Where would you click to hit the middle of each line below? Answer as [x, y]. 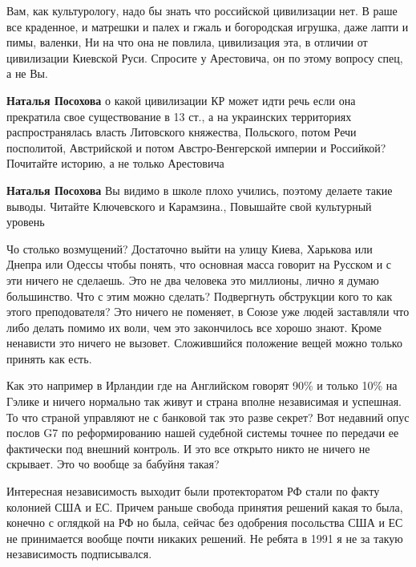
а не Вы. [27, 73]
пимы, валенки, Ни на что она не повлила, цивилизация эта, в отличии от [187, 42]
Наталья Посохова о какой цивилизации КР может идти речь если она [181, 100]
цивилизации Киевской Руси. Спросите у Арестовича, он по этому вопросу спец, [205, 57]
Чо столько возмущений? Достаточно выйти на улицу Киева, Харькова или [190, 248]
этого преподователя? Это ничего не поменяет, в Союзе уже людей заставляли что [208, 312]
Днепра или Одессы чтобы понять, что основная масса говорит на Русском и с [199, 264]
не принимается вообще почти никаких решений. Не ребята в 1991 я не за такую [205, 538]
